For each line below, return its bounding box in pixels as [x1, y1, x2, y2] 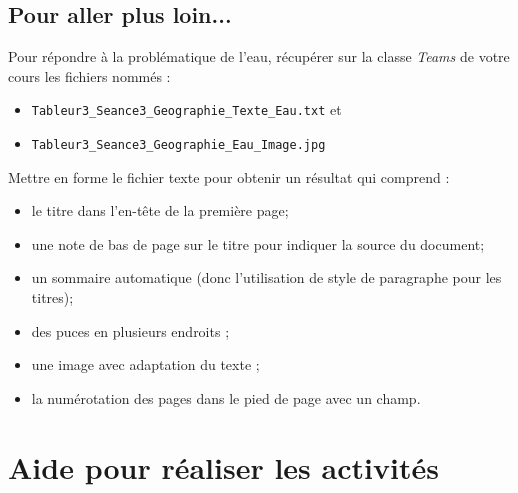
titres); [31, 287, 74, 308]
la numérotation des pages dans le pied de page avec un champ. [31, 387, 421, 408]
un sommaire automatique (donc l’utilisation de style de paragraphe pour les [31, 267, 502, 288]
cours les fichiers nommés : [8, 65, 171, 86]
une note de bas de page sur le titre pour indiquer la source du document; [31, 233, 485, 254]
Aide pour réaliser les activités [8, 446, 439, 487]
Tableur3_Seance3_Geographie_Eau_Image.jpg [31, 138, 326, 153]
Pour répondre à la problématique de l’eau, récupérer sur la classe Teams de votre [8, 46, 510, 67]
